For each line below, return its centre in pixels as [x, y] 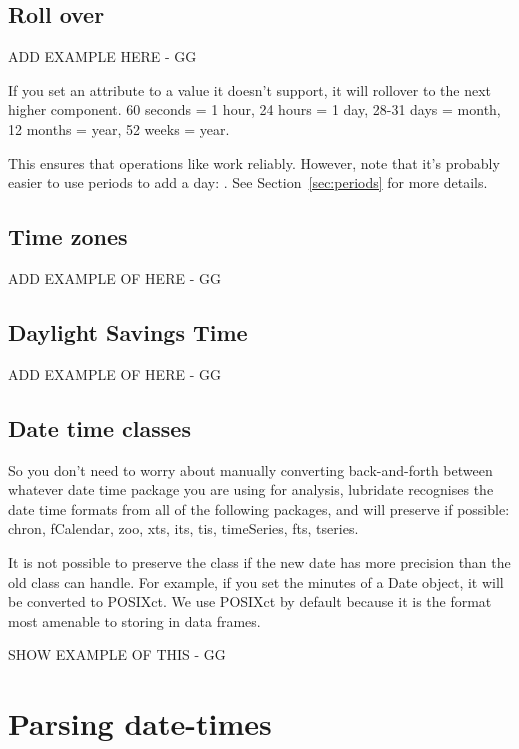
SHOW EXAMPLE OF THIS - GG [117, 654]
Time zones [68, 236]
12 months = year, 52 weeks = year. [119, 128]
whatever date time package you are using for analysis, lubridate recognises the [251, 489]
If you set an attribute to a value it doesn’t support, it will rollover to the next [250, 89]
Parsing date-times [140, 723]
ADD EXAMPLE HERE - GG [102, 56]
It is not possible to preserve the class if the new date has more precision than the [259, 561]
